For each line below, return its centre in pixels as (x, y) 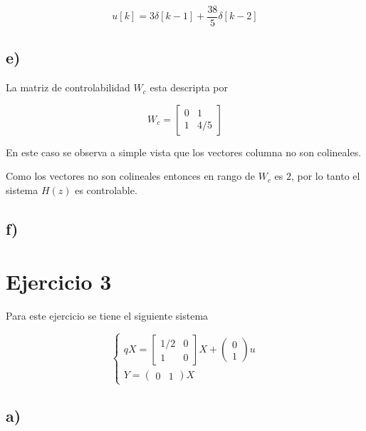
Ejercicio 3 (59, 281)
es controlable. (106, 190)
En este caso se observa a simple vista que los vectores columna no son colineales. (184, 152)
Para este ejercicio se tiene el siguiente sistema (107, 315)
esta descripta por (189, 87)
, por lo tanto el (325, 176)
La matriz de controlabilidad (68, 87)
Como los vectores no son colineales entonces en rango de (130, 176)
